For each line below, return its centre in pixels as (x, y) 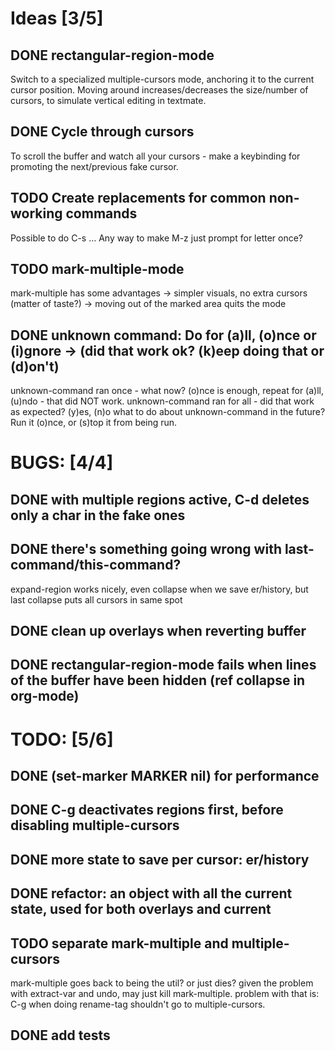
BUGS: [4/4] (62, 463)
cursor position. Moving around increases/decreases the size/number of (159, 90)
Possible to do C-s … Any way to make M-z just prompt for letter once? (157, 238)
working (36, 213)
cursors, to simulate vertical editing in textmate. (108, 100)
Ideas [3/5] (57, 18)
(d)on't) (35, 366)
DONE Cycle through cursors (102, 132)
